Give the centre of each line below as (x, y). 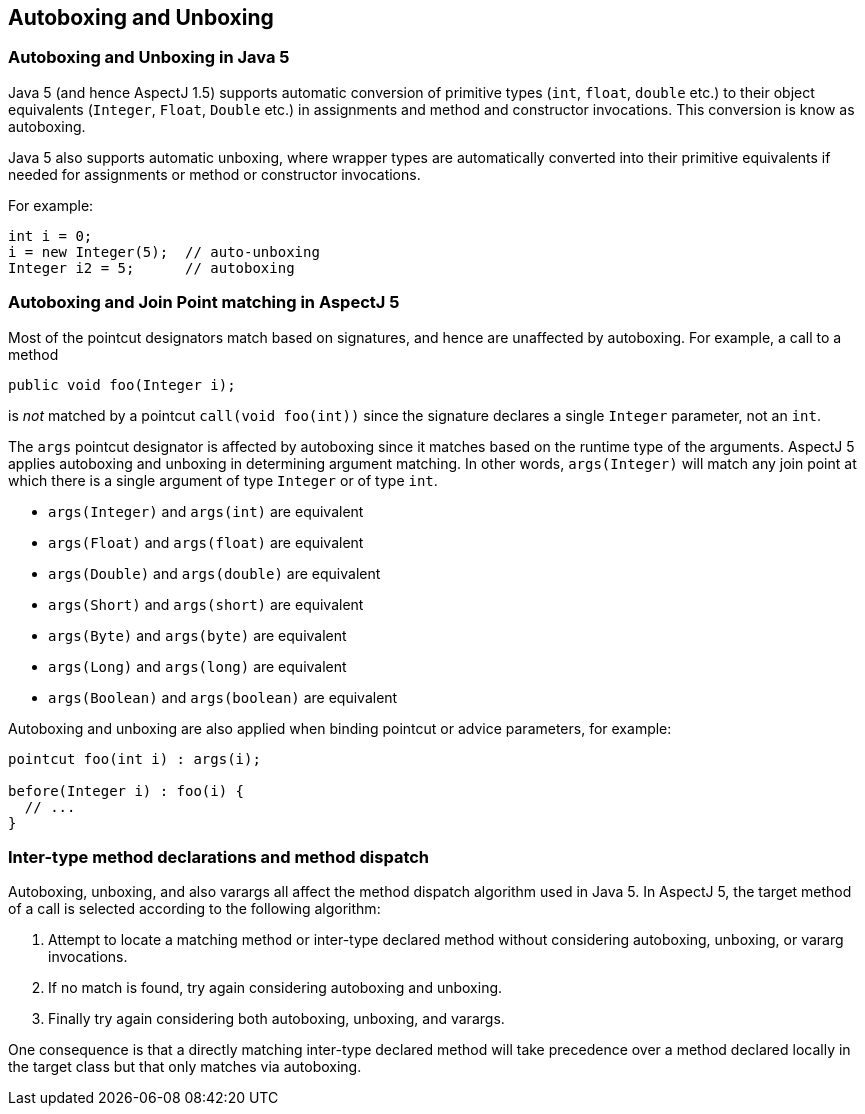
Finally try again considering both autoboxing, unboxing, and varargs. (276, 1019)
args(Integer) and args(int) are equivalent (206, 511)
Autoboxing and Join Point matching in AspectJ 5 (204, 302)
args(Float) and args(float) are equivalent (206, 542)
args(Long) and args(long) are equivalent (197, 666)
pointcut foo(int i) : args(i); (134, 758)
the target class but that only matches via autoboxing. (185, 1067)
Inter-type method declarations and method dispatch (219, 856)
